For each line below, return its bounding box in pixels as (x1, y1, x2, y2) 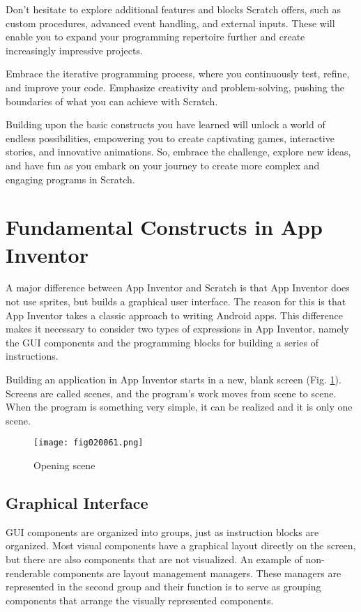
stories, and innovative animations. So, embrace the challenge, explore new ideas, (6, 144, 351, 159)
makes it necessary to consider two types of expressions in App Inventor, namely (6, 321, 349, 336)
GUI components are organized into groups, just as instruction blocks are (6, 524, 319, 539)
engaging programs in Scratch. (6, 171, 135, 186)
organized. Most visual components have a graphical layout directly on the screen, (6, 538, 356, 553)
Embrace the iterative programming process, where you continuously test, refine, (6, 66, 350, 81)
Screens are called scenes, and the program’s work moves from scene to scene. (6, 385, 337, 400)
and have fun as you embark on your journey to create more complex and (6, 158, 320, 172)
